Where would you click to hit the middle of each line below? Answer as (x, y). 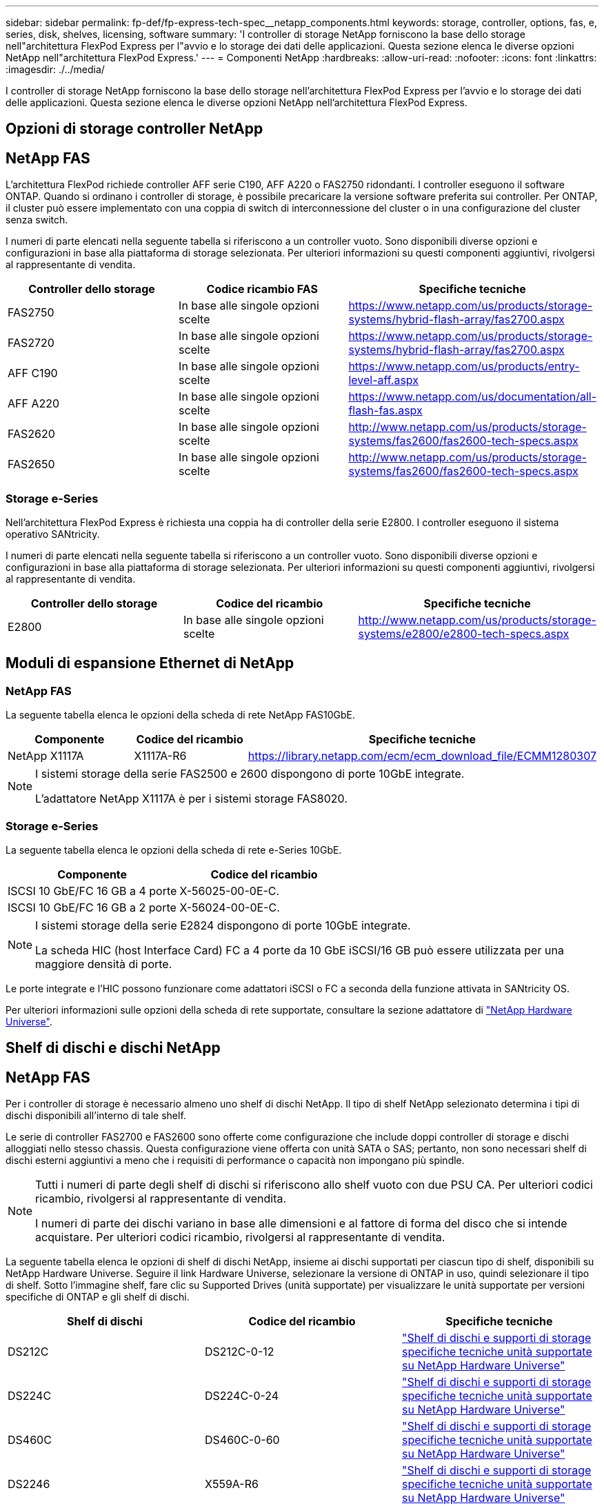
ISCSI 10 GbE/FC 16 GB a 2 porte (92, 907)
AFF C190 (33, 373)
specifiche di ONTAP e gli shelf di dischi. (98, 1297)
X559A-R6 (231, 1484)
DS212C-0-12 (239, 1352)
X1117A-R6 (160, 756)
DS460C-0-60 (242, 1440)
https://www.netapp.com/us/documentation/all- (472, 397)
